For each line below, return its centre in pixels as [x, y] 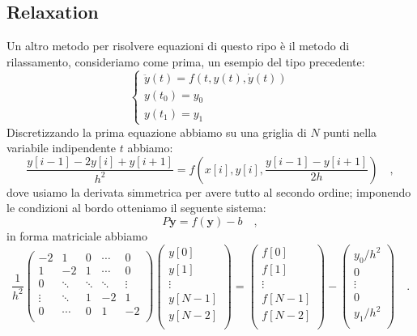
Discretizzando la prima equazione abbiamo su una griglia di [157, 132]
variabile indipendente [62, 148]
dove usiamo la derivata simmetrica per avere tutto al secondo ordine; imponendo [209, 191]
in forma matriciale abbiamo [77, 235]
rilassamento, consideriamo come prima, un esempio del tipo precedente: [186, 61]
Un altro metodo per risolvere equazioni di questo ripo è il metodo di [178, 46]
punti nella [350, 132]
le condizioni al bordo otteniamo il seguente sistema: [136, 208]
